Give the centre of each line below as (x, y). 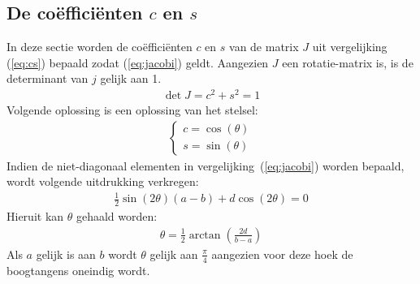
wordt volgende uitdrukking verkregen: (103, 181)
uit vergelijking (350, 47)
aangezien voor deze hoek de (282, 254)
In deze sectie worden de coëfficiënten (100, 47)
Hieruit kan (35, 216)
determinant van (48, 78)
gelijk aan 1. (131, 78)
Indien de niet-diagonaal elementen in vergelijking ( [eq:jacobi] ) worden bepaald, (206, 165)
